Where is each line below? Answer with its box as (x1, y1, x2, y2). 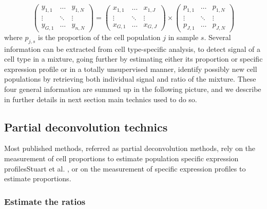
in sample (168, 31, 199, 42)
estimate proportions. (4, 173, 71, 184)
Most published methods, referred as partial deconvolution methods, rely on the (4, 143, 256, 154)
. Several (204, 31, 231, 42)
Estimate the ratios (4, 195, 86, 207)
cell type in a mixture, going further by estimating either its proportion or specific (4, 53, 263, 64)
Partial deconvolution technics (4, 119, 168, 135)
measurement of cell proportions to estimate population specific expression (4, 153, 239, 163)
